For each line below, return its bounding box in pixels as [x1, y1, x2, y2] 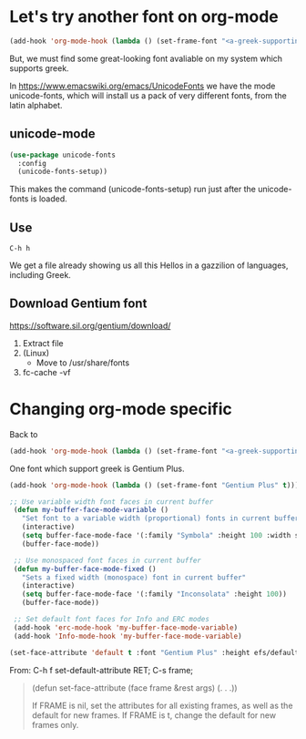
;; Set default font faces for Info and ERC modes [13, 615, 209, 624]
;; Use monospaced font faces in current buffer [13, 556, 202, 565]
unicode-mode [9, 126, 96, 142]
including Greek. [9, 270, 71, 281]
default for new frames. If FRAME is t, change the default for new [31, 709, 276, 721]
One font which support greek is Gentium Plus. [9, 463, 185, 474]
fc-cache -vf [22, 366, 71, 377]
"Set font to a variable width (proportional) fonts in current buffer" [21, 514, 303, 523]
